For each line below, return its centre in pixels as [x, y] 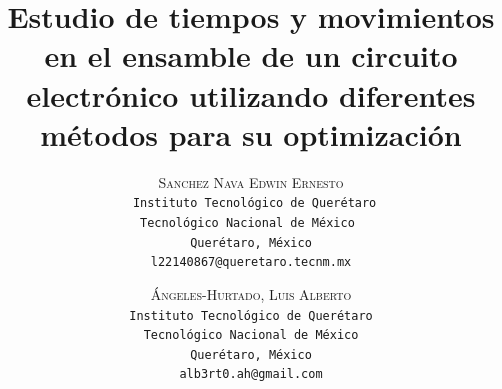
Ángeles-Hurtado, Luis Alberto [251, 293]
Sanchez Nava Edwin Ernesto [251, 181]
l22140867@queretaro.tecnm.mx [251, 262]
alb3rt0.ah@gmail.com [251, 374]
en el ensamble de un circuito [251, 55]
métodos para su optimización [251, 133]
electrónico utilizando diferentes [251, 94]
